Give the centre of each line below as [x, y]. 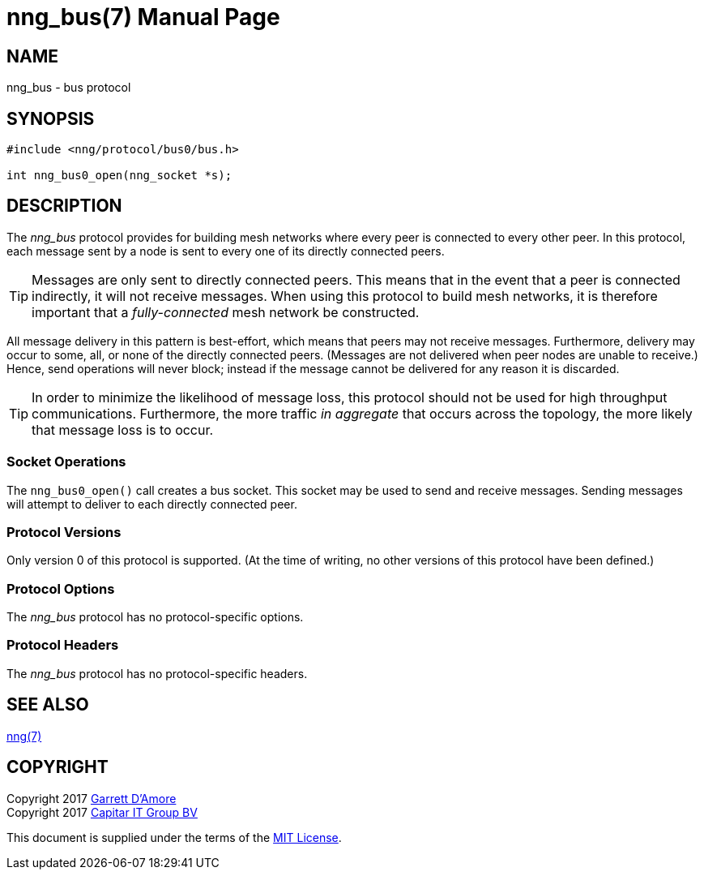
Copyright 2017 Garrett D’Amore [92, 798]
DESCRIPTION [64, 206]
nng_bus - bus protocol [69, 88]
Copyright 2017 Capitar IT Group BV [102, 812]
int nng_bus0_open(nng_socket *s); [119, 176]
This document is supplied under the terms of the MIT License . [174, 837]
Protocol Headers [63, 645]
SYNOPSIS [51, 118]
